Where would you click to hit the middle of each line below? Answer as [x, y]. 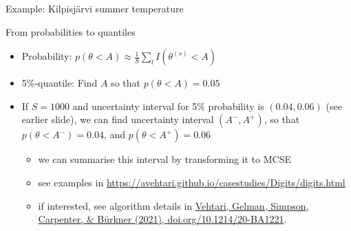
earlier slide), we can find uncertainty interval [118, 119]
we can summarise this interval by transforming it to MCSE [164, 159]
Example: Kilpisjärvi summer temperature [95, 8]
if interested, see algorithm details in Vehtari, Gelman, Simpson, [173, 205]
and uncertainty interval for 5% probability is [168, 106]
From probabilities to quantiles [71, 31]
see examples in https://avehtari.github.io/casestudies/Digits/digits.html [192, 182]
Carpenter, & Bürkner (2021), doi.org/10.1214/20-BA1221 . [162, 219]
